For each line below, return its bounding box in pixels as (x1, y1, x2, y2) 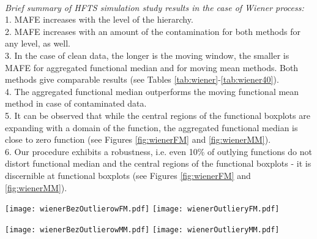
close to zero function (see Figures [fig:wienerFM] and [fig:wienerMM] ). (5, 133, 271, 146)
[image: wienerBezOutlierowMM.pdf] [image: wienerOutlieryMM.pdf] (5, 225, 280, 234)
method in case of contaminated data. (5, 97, 147, 110)
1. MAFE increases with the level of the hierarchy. (5, 13, 193, 26)
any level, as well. (5, 37, 71, 50)
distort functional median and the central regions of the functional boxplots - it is (5, 157, 311, 170)
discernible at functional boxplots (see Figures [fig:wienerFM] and (5, 169, 251, 181)
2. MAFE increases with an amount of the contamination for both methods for (5, 25, 300, 37)
